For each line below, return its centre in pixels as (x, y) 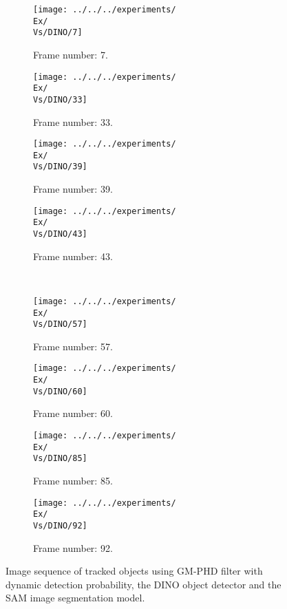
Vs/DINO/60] (60, 391)
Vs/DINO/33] (60, 99)
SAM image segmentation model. (75, 598)
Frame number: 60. (73, 413)
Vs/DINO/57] (60, 324)
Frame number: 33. (73, 121)
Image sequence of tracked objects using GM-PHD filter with (134, 571)
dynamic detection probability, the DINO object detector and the (143, 584)
